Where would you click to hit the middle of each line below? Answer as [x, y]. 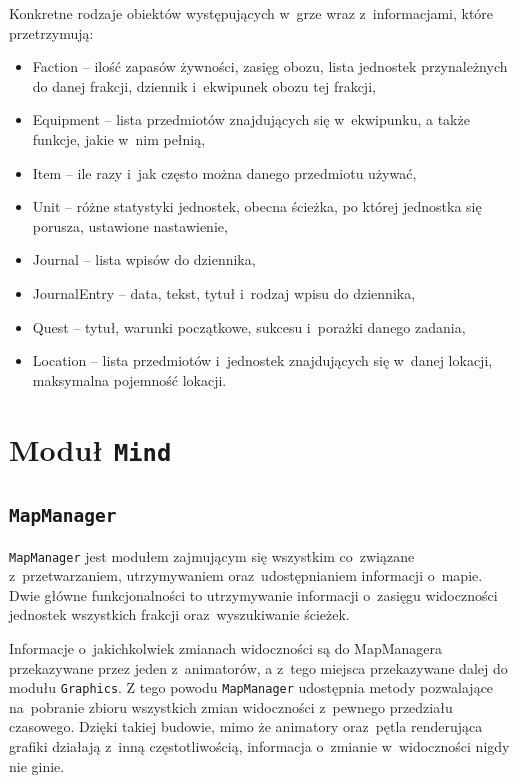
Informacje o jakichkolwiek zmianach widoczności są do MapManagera [226, 648]
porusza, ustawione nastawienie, [130, 225]
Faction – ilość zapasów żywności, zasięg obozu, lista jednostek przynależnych [270, 66]
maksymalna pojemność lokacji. [129, 379]
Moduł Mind [90, 448]
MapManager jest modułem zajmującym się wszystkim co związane [212, 555]
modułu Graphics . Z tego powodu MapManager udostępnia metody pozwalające [251, 687]
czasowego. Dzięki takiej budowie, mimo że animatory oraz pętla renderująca [246, 726]
